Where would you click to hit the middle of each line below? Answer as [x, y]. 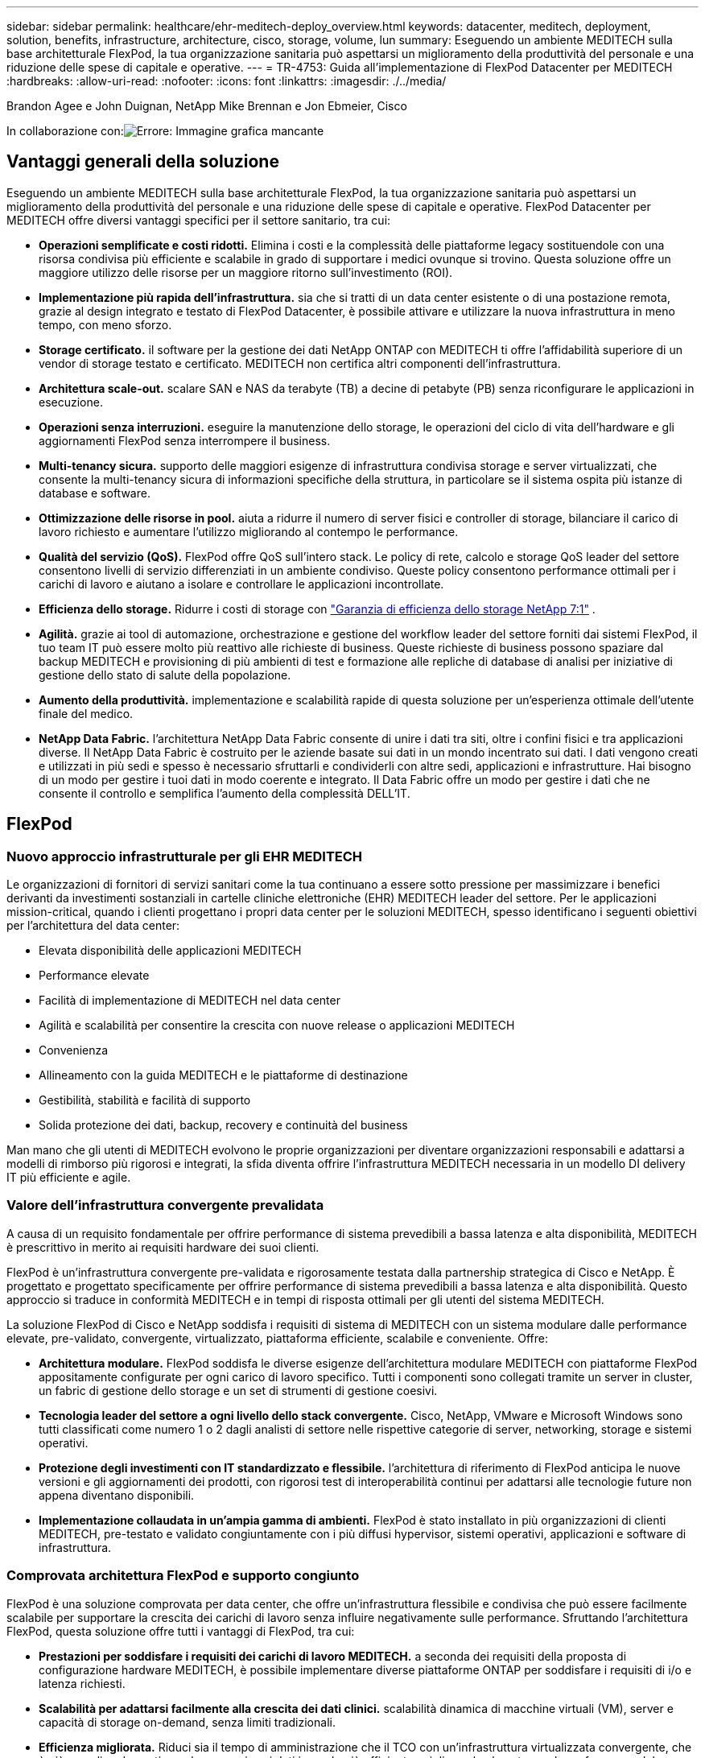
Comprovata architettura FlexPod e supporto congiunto [183, 1576]
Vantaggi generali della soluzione [143, 162]
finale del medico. [86, 713]
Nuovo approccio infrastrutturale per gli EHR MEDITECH [185, 856]
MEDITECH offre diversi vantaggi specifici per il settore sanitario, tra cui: [199, 220]
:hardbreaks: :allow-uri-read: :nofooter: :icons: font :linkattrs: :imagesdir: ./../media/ [227, 81]
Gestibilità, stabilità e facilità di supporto [145, 1100]
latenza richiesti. [82, 1683]
